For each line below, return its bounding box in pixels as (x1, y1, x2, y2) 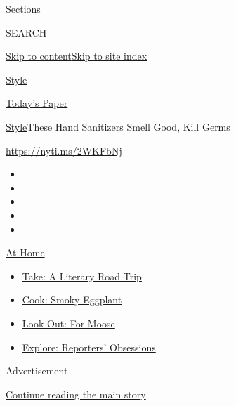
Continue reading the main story (6, 386, 146, 401)
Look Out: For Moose (22, 315, 115, 330)
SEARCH (6, 25, 47, 39)
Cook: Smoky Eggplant (22, 292, 122, 307)
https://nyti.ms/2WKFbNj (6, 143, 122, 157)
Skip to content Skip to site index (6, 48, 147, 63)
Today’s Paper (6, 96, 68, 110)
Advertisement (6, 363, 68, 378)
